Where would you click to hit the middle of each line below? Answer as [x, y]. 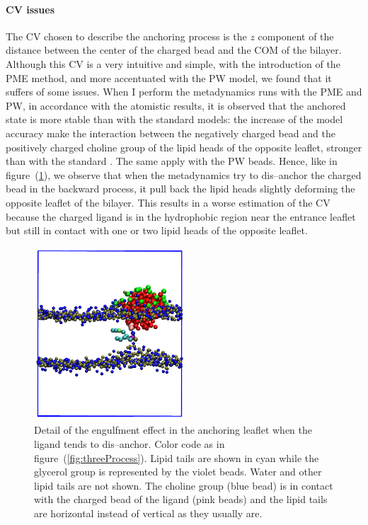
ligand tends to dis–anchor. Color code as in [130, 443]
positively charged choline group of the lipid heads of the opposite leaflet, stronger [184, 147]
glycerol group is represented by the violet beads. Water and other [178, 472]
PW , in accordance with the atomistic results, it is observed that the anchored [176, 105]
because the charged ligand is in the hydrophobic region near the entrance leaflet [181, 216]
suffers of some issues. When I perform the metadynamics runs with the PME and [184, 92]
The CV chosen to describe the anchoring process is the [126, 36]
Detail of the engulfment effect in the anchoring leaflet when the [173, 430]
